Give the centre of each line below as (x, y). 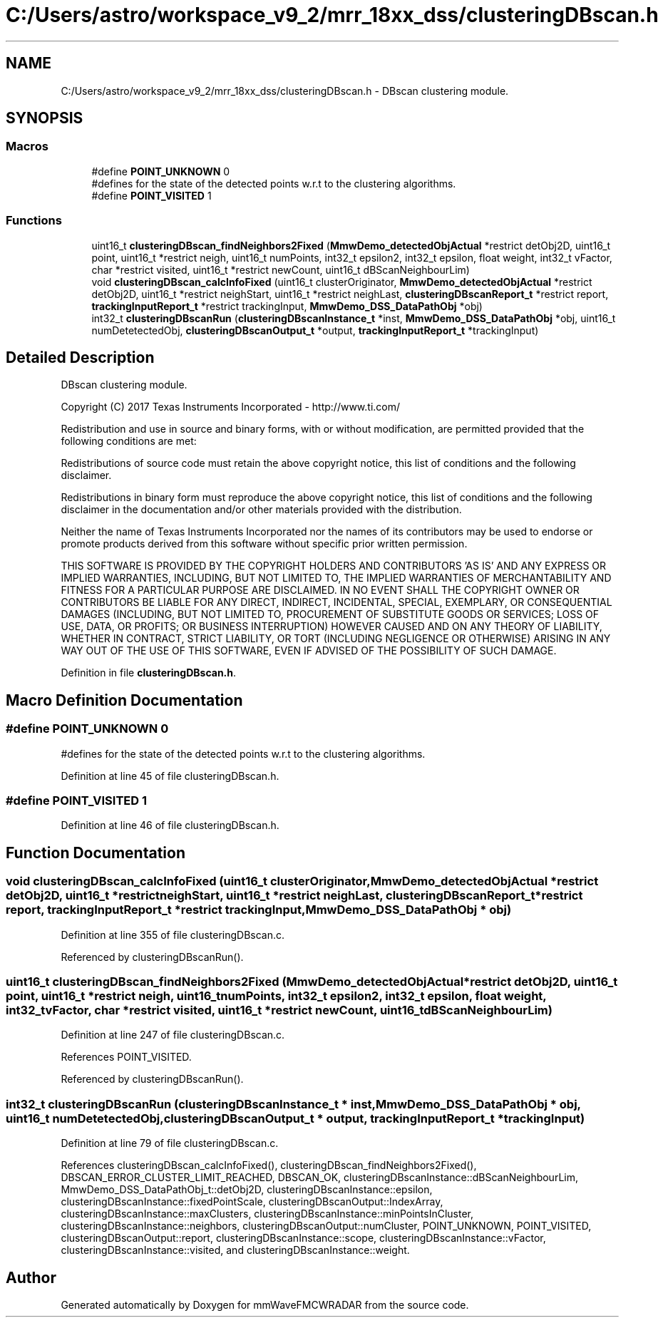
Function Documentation (96, 853)
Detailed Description (80, 357)
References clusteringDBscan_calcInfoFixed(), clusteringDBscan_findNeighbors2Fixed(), (269, 1165)
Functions (34, 221)
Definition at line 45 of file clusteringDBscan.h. (170, 776)
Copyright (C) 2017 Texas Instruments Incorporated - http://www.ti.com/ (231, 407)
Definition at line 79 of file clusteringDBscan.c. (170, 1143)
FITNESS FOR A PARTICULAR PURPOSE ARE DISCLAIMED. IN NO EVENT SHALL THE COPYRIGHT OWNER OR (320, 590)
